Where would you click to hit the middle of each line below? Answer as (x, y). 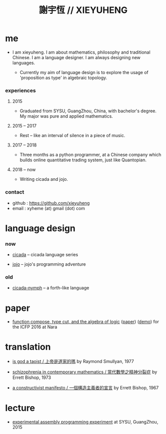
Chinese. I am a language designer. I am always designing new (76, 57)
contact (15, 192)
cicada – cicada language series (45, 255)
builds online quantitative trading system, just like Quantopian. (83, 160)
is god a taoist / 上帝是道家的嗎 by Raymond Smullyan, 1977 (73, 362)
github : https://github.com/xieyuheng (51, 203)
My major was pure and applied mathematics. (66, 116)
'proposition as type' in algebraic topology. (63, 77)
